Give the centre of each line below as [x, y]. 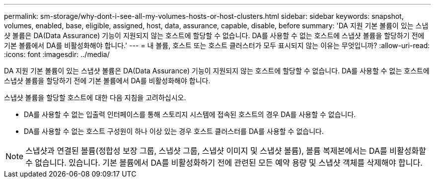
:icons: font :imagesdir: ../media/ [57, 54]
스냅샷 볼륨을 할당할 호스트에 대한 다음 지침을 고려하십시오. [95, 97]
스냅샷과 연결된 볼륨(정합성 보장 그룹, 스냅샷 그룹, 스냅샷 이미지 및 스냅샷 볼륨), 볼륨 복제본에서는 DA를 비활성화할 [226, 151]
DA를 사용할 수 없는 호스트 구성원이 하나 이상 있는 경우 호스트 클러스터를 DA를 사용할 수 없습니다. [174, 131]
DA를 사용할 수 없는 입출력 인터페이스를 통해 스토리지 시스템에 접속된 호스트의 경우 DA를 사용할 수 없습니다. [190, 114]
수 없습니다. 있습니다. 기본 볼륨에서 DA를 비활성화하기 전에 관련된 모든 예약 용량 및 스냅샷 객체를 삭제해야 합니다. [224, 163]
